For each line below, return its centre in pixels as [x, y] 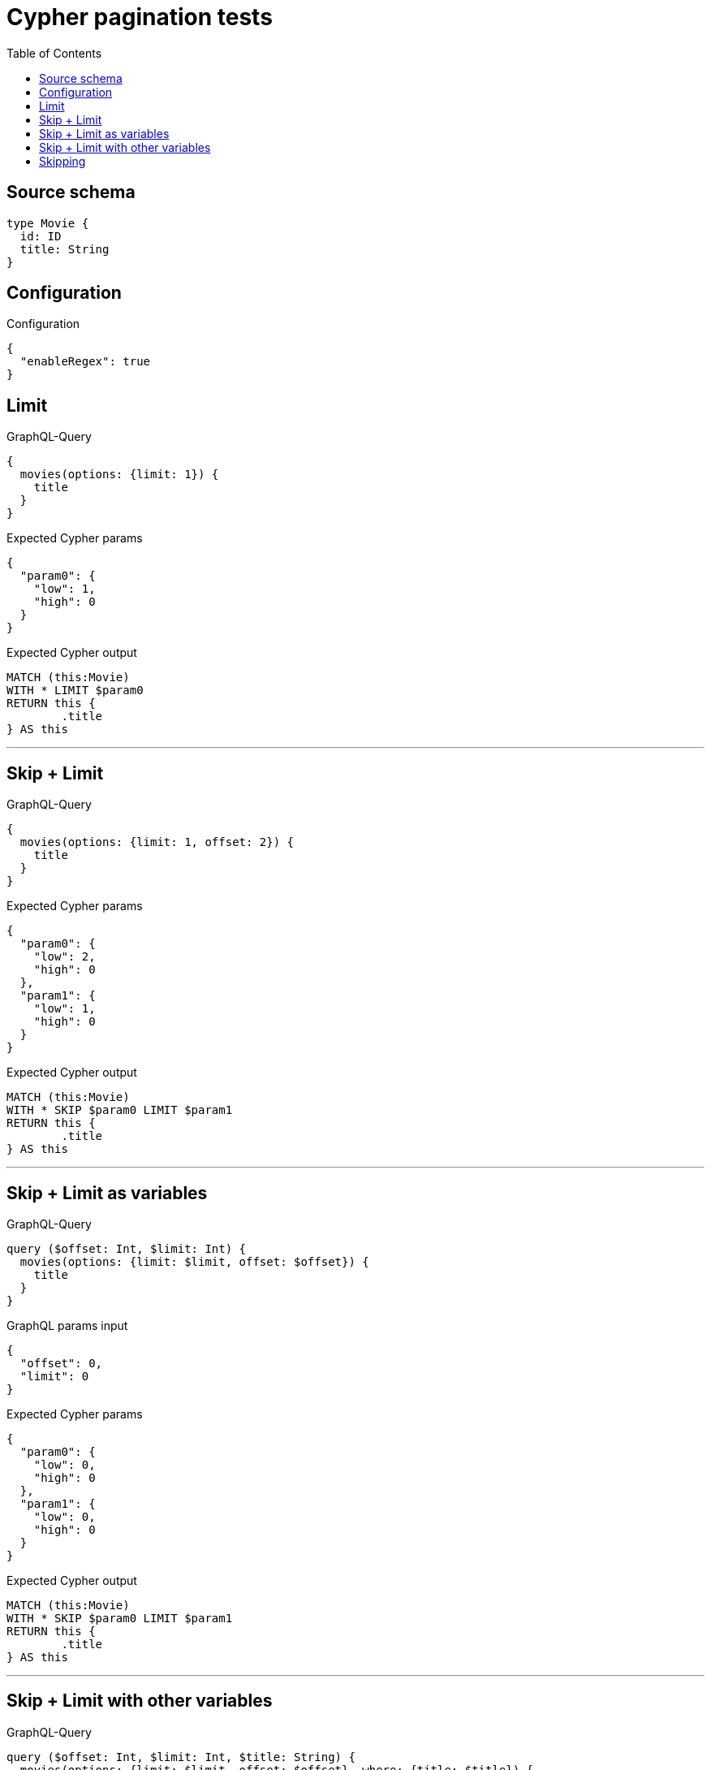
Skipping [62, 161]
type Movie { [48, 223]
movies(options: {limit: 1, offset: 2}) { [157, 842]
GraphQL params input [67, 1325]
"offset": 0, [61, 1363]
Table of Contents [54, 53]
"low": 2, [65, 957]
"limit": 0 [54, 1376]
